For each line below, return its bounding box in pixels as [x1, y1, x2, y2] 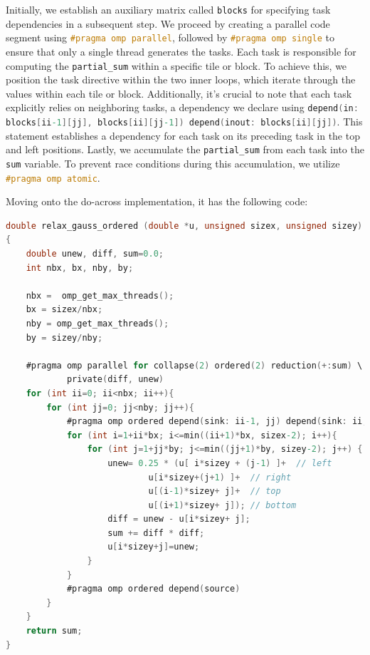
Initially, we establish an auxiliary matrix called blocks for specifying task [6, 2, 331, 16]
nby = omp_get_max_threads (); [26, 318, 169, 329]
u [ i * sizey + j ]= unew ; [107, 542, 200, 552]
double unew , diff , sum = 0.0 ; [26, 249, 164, 259]
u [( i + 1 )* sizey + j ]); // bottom [148, 500, 297, 510]
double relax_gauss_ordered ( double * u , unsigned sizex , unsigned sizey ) [6, 220, 363, 231]
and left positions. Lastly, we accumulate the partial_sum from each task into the [6, 142, 364, 157]
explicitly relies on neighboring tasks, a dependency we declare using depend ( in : [6, 100, 359, 115]
